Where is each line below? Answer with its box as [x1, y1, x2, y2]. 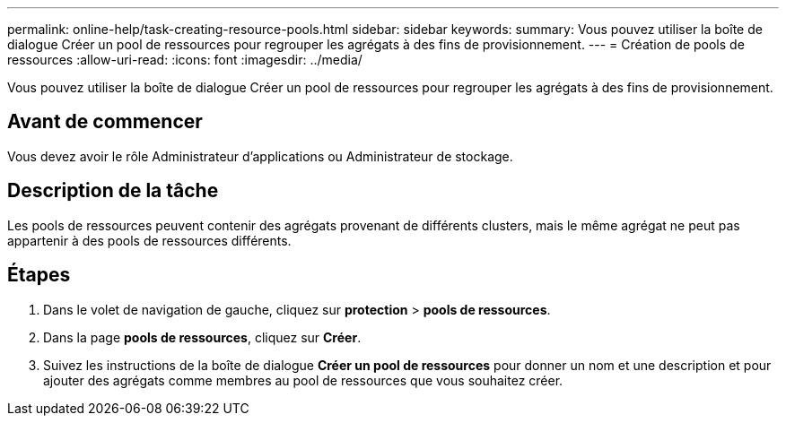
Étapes [7, 263, 71, 287]
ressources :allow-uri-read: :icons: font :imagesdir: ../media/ [7, 52, 362, 67]
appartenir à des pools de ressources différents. [7, 232, 292, 248]
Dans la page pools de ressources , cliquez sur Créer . [43, 329, 362, 345]
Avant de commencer [7, 110, 203, 134]
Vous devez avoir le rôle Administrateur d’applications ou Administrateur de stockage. [7, 148, 513, 164]
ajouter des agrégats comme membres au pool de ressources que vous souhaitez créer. [43, 372, 563, 388]
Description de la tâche [7, 179, 219, 203]
